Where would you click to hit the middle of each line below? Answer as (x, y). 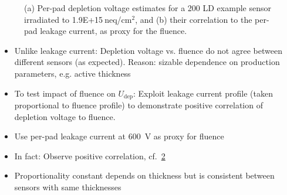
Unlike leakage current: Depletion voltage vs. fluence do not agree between (148, 50)
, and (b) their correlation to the (194, 19)
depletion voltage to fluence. (65, 116)
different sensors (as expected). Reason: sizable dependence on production (147, 62)
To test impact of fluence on (65, 93)
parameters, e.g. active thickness (72, 73)
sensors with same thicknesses (68, 187)
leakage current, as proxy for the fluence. (114, 31)
